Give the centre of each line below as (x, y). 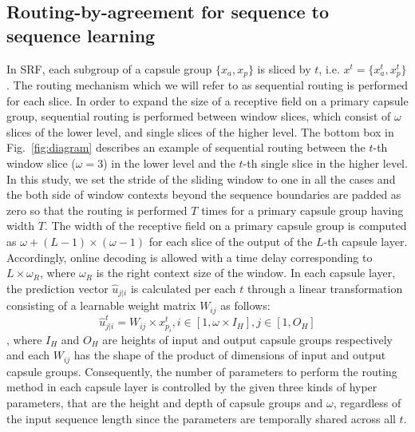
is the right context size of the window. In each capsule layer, (246, 273)
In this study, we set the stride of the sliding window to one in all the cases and (201, 178)
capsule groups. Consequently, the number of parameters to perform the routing (202, 371)
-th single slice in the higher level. (325, 163)
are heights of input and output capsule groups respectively (248, 339)
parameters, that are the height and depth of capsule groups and (165, 403)
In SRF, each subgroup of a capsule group (109, 68)
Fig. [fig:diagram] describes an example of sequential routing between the (186, 147)
